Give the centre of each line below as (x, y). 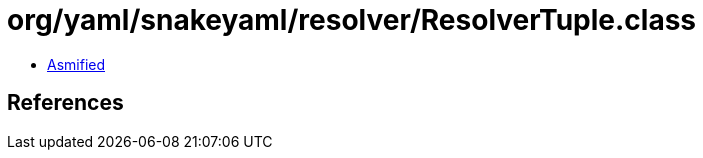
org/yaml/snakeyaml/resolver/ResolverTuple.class (352, 20)
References (65, 103)
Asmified (76, 64)
